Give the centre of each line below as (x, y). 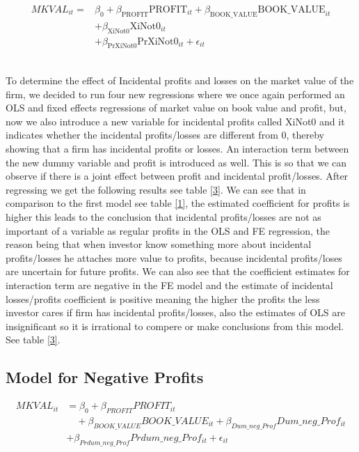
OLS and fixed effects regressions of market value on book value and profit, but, (176, 108)
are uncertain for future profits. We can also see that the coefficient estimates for (178, 271)
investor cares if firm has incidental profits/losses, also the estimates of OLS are (175, 312)
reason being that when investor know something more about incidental (159, 244)
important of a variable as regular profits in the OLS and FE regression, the (168, 230)
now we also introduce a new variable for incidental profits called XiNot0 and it (175, 121)
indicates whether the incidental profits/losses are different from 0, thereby (165, 135)
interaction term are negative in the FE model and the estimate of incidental (169, 285)
